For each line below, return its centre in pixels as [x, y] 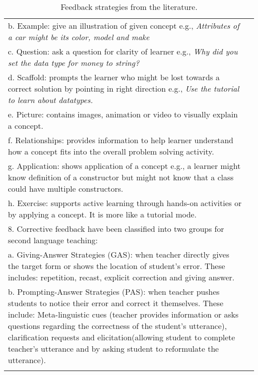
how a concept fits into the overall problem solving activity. [111, 151]
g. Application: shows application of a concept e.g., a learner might [124, 166]
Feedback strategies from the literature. [129, 7]
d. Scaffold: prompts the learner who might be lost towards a [114, 77]
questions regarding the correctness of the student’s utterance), [118, 326]
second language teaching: [53, 240]
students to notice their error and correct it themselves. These [116, 303]
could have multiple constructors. [66, 188]
